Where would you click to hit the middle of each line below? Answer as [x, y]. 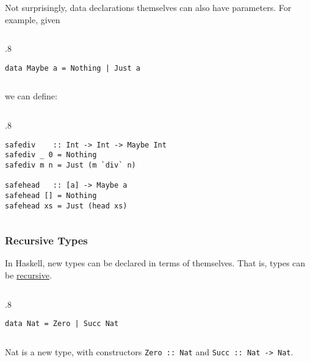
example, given [33, 19]
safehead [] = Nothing [51, 195]
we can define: [31, 96]
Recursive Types [46, 240]
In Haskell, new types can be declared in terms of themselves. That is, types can [155, 263]
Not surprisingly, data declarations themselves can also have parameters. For [148, 7]
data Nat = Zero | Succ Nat [62, 324]
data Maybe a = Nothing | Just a [73, 68]
